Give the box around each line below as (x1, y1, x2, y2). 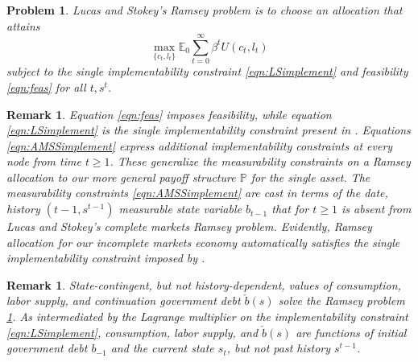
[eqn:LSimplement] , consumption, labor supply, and (6, 323, 259, 340)
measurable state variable (118, 200, 242, 217)
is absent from (341, 200, 412, 217)
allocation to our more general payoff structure (6, 168, 236, 185)
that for (271, 200, 309, 217)
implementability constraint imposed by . (6, 249, 205, 266)
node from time (6, 153, 81, 170)
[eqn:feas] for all (6, 78, 86, 95)
